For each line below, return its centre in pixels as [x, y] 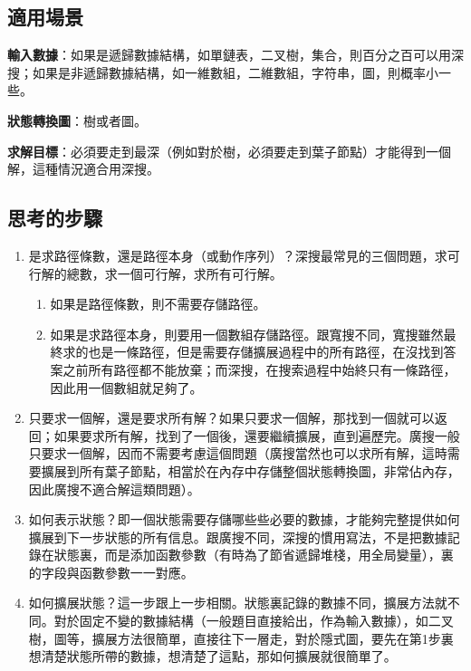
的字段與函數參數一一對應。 [111, 572]
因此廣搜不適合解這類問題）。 [114, 489]
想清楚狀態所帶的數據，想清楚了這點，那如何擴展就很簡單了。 [212, 656]
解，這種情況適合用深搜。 [83, 169]
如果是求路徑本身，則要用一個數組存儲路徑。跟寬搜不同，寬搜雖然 [247, 334]
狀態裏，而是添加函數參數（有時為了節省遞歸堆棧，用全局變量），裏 [254, 555]
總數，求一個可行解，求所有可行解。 [174, 273]
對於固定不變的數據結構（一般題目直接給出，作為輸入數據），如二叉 [254, 621]
